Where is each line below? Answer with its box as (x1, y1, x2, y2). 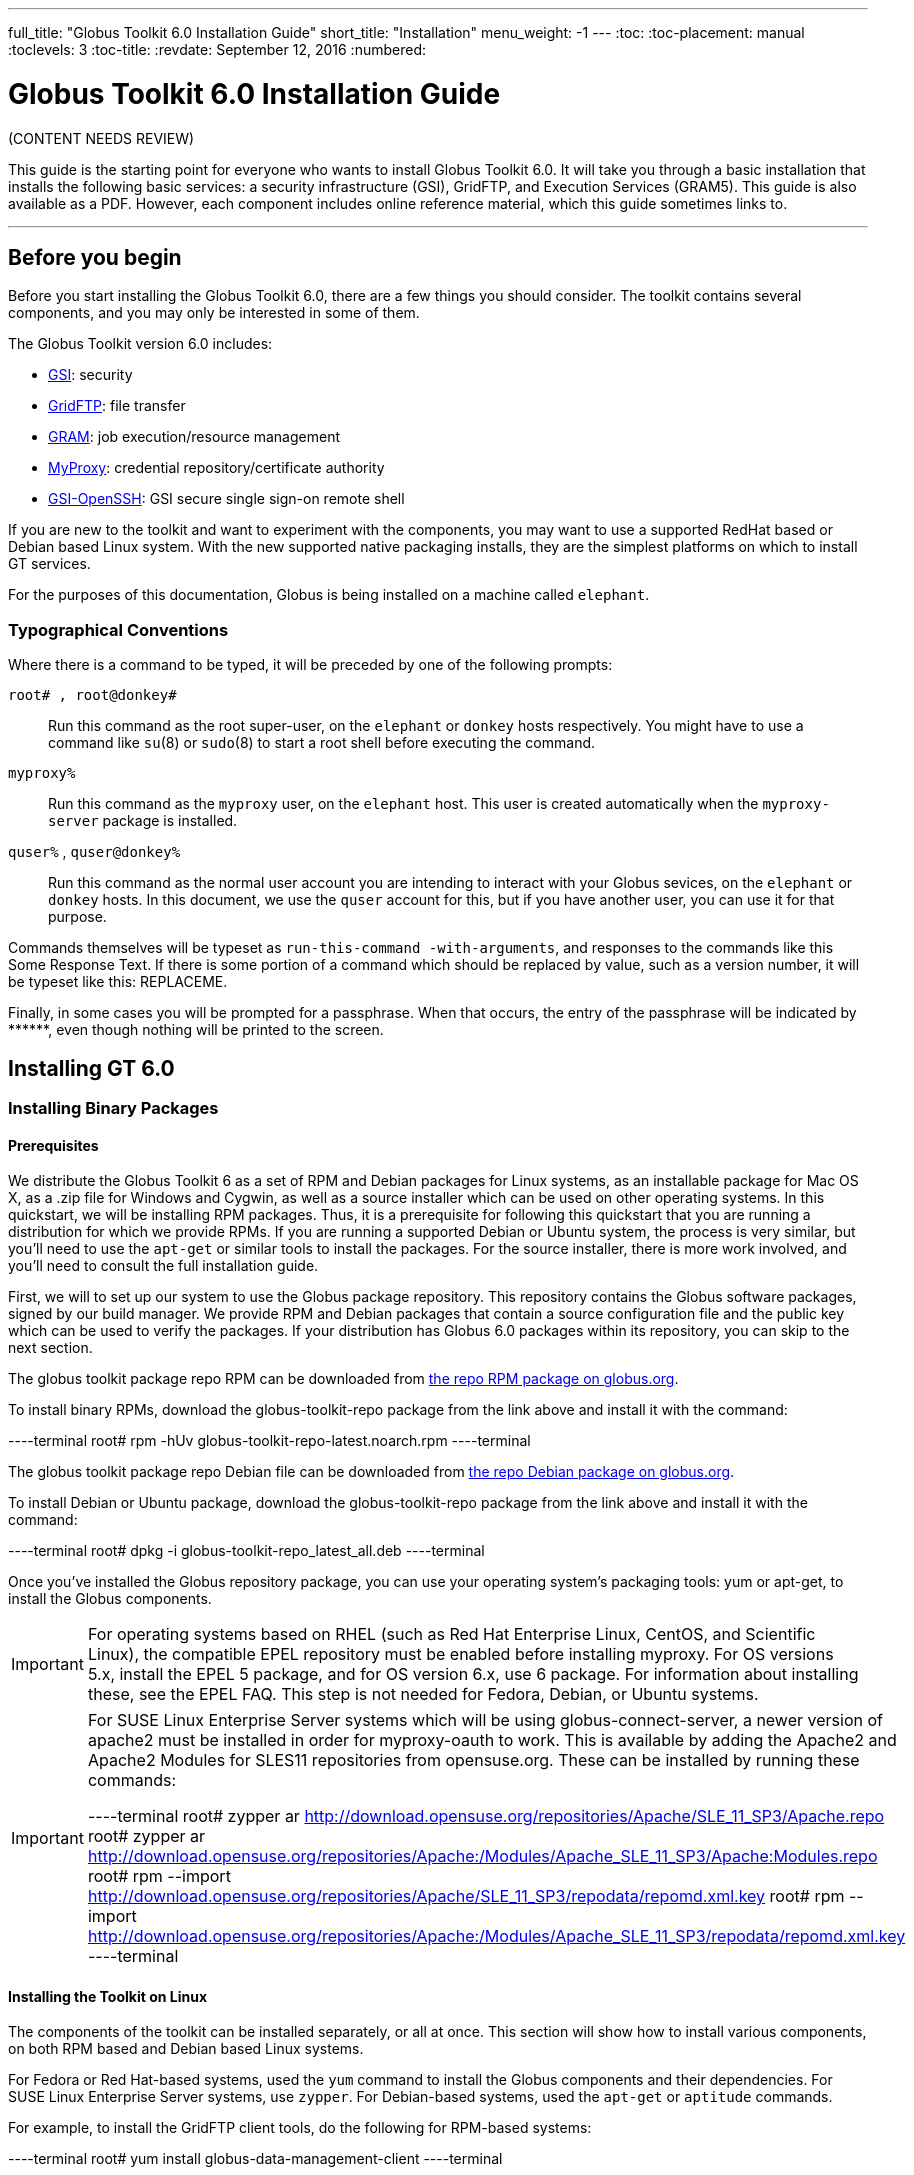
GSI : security (48, 366, 133, 384)
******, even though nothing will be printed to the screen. (8, 1021, 384, 1039)
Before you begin (8, 244, 182, 270)
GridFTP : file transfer (48, 397, 186, 415)
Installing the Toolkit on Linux (8, 1987, 208, 2005)
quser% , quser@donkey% (8, 843, 181, 861)
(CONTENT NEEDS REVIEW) (8, 129, 195, 147)
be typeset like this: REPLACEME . (8, 973, 228, 991)
